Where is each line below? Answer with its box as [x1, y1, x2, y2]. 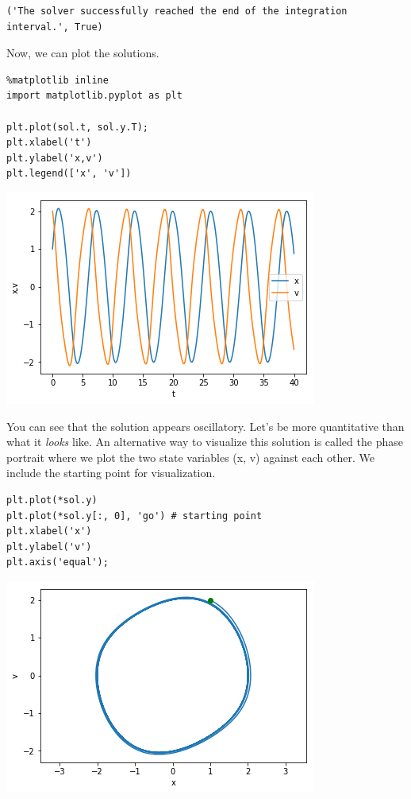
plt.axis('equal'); [6, 557, 109, 568]
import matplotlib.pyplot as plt [6, 90, 182, 102]
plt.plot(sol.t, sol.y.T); [6, 121, 148, 133]
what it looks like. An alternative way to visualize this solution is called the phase [6, 433, 403, 450]
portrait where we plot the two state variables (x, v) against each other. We [6, 448, 375, 465]
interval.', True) [6, 21, 103, 33]
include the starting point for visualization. [6, 464, 216, 481]
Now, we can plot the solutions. [6, 45, 159, 61]
